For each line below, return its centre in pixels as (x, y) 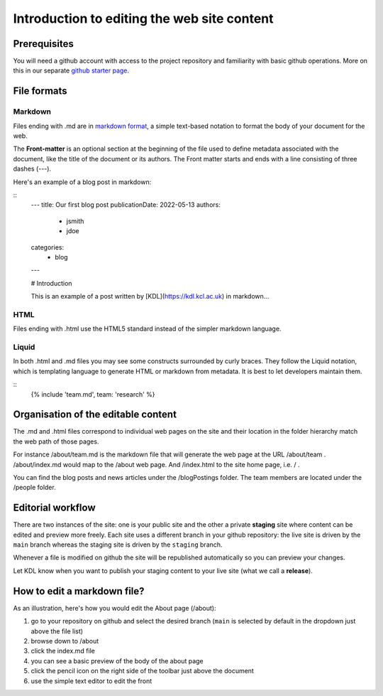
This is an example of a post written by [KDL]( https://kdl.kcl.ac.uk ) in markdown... (150, 296)
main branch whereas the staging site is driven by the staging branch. (118, 545)
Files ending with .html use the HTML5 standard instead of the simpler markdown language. (147, 329)
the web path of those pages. (56, 441)
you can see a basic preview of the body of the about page (117, 660)
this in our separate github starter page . (71, 70)
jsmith (75, 221)
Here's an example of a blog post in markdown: (82, 182)
